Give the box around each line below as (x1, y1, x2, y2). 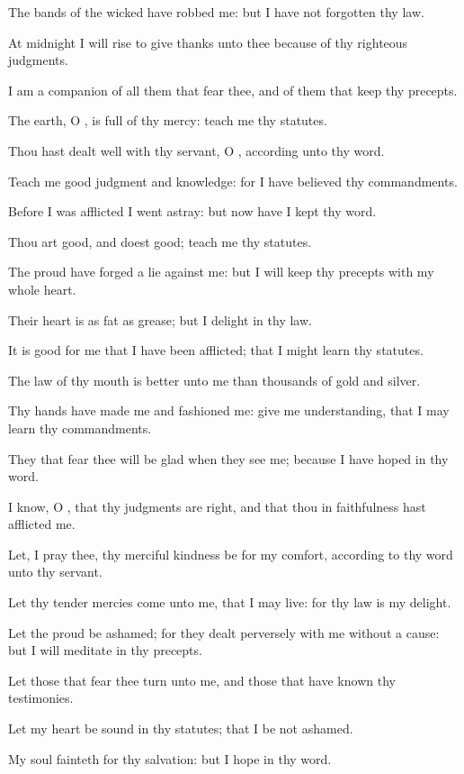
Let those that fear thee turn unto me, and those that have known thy (8, 670, 396, 689)
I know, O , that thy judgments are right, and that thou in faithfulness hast (8, 496, 426, 515)
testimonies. (8, 688, 74, 707)
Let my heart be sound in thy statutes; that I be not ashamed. (8, 719, 353, 738)
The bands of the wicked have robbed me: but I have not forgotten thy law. (8, 3, 424, 21)
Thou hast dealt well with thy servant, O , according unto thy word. (8, 141, 385, 159)
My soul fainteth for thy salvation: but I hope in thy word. (8, 749, 332, 768)
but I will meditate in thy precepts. (8, 641, 202, 660)
